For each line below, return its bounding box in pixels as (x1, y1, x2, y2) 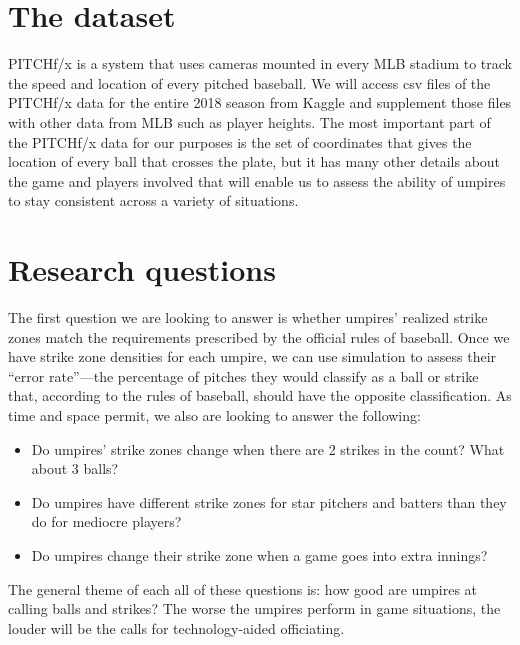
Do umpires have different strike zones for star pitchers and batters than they (31, 491, 507, 512)
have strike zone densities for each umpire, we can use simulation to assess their (8, 346, 497, 367)
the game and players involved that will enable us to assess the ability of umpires (8, 170, 506, 191)
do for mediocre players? (31, 511, 182, 532)
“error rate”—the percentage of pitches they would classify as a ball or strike (8, 365, 479, 386)
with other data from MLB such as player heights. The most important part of (8, 111, 491, 132)
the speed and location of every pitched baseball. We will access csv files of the (8, 72, 491, 93)
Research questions (8, 249, 276, 290)
